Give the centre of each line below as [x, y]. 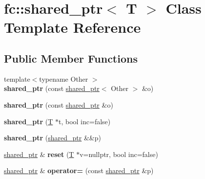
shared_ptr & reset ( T [39, 154]
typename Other [64, 78]
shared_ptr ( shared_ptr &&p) [52, 138]
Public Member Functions [71, 58]
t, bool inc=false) [84, 121]
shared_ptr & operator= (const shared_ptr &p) [79, 170]
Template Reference [72, 27]
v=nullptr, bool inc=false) [119, 154]
